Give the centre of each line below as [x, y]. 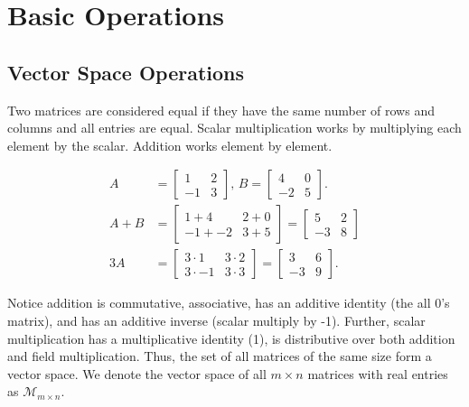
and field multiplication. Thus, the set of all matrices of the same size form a [220, 356]
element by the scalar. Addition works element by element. [170, 145]
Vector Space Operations [126, 72]
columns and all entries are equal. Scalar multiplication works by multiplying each [234, 128]
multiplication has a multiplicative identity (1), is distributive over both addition [231, 338]
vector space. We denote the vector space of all [137, 373]
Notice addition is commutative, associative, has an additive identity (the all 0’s [229, 303]
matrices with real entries [378, 373]
